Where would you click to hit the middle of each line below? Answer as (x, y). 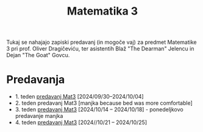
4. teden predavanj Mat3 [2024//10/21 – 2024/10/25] (81, 122)
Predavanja (36, 80)
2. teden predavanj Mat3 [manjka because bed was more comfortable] (104, 103)
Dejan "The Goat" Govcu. (38, 55)
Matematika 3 (102, 11)
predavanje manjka (39, 116)
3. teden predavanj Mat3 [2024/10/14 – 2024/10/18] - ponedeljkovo (99, 109)
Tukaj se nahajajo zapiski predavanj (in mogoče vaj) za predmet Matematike (101, 42)
